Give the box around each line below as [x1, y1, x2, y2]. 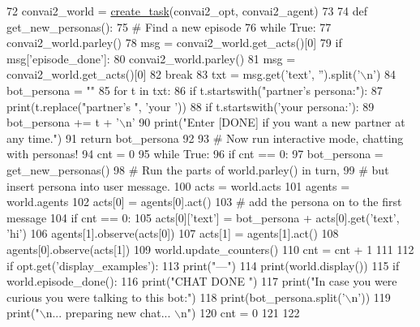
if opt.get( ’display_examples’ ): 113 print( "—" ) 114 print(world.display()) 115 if [6, 256, 400, 273]
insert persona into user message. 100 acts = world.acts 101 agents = [6, 177, 350, 194]
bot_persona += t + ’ [6, 114, 119, 131]
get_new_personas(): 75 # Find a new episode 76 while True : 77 [6, 18, 332, 35]
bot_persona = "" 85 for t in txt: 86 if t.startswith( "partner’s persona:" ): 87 [6, 81, 383, 98]
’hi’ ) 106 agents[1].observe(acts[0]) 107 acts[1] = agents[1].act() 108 [6, 225, 339, 242]
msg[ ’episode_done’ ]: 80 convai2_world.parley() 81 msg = [6, 49, 296, 67]
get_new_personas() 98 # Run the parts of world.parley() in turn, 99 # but [6, 161, 389, 178]
